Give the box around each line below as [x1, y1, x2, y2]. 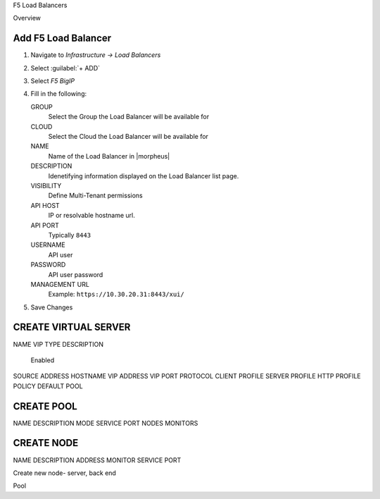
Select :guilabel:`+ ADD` [30, 63, 101, 72]
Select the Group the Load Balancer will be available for [48, 113, 210, 121]
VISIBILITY [30, 181, 62, 190]
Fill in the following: [30, 90, 87, 98]
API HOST [30, 201, 60, 209]
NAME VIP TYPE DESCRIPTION [13, 340, 104, 348]
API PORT [30, 221, 59, 229]
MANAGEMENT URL [30, 280, 89, 288]
